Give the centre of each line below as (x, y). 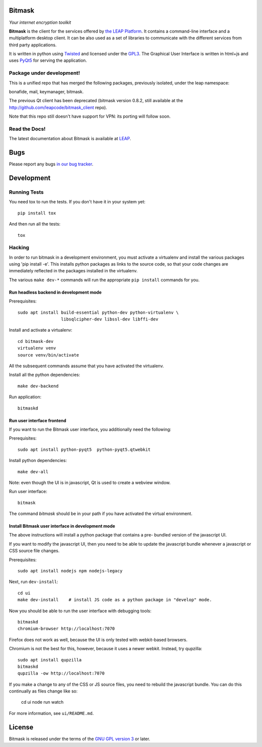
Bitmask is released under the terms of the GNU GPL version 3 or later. (80, 739)
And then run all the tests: (35, 224)
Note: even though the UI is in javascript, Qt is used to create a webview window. (90, 482)
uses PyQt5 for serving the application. (48, 60)
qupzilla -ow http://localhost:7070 (61, 673)
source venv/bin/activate (49, 355)
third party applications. (33, 45)
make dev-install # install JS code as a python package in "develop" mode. (115, 600)
